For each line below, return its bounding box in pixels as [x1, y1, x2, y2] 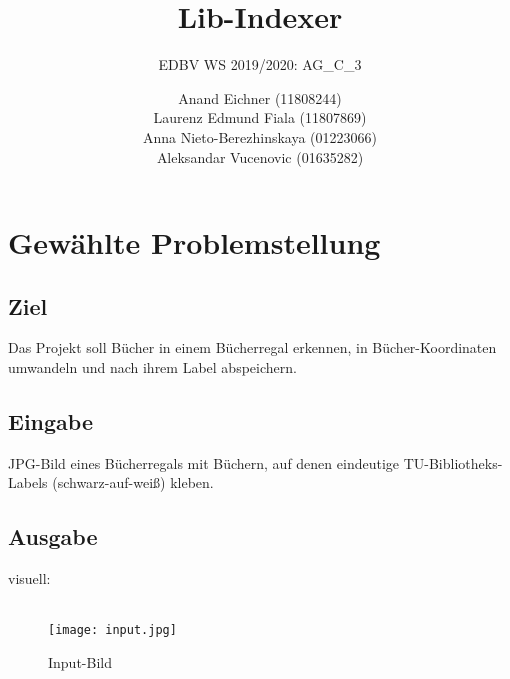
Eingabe [8, 406, 93, 437]
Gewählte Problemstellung [8, 222, 381, 263]
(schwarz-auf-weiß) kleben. [52, 472, 214, 493]
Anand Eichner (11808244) [178, 87, 342, 108]
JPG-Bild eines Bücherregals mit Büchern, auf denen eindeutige [8, 452, 400, 473]
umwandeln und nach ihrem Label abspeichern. [8, 357, 297, 378]
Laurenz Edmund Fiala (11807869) [153, 107, 367, 128]
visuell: [8, 568, 51, 589]
